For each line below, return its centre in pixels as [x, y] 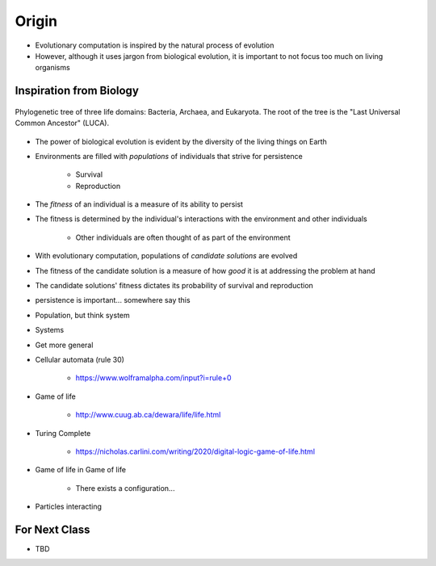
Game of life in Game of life [81, 470]
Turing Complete [63, 433]
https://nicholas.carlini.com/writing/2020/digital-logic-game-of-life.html [195, 451]
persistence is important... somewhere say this [113, 300]
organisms [52, 68]
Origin [36, 21]
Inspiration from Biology [77, 91]
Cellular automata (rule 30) [80, 359]
